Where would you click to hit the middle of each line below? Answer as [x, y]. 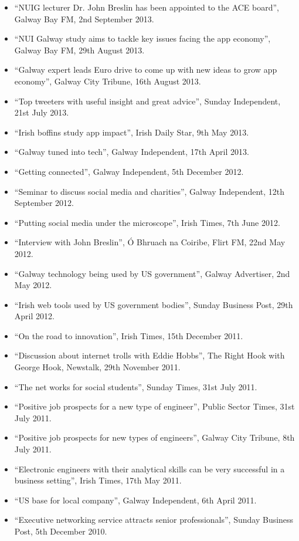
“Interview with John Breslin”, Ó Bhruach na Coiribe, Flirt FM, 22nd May [150, 242]
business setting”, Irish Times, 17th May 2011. [98, 480]
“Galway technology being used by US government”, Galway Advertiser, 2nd [152, 273]
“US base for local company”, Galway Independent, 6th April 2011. [135, 500]
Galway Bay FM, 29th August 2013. [79, 50]
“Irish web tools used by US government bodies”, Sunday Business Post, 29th [154, 304]
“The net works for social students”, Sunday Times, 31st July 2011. [136, 386]
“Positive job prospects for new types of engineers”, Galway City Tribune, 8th [154, 437]
